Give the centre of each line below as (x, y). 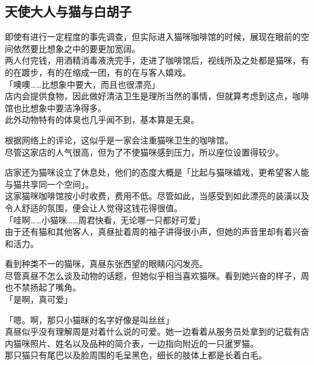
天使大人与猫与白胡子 (68, 11)
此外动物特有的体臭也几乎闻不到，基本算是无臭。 (102, 120)
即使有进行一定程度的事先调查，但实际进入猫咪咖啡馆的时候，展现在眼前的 (153, 37)
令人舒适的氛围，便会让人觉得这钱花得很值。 (94, 207)
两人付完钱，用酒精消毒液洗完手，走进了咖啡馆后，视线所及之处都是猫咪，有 (157, 60)
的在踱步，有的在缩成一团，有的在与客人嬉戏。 (98, 72)
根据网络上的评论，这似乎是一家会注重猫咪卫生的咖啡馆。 (119, 140)
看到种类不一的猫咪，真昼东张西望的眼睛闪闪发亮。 (106, 264)
